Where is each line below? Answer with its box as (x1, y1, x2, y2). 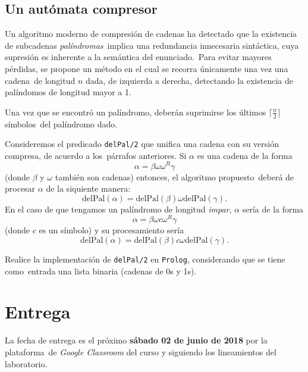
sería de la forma (242, 202, 304, 215)
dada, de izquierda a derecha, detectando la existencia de (85, 74, 293, 86)
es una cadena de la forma (197, 149, 293, 161)
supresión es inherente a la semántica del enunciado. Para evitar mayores (5, 51, 272, 63)
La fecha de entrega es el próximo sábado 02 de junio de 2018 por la (5, 334, 268, 346)
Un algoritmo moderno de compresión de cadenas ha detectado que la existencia (5, 27, 297, 40)
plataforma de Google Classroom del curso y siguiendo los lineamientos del (5, 345, 276, 358)
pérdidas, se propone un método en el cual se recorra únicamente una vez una (5, 62, 288, 74)
